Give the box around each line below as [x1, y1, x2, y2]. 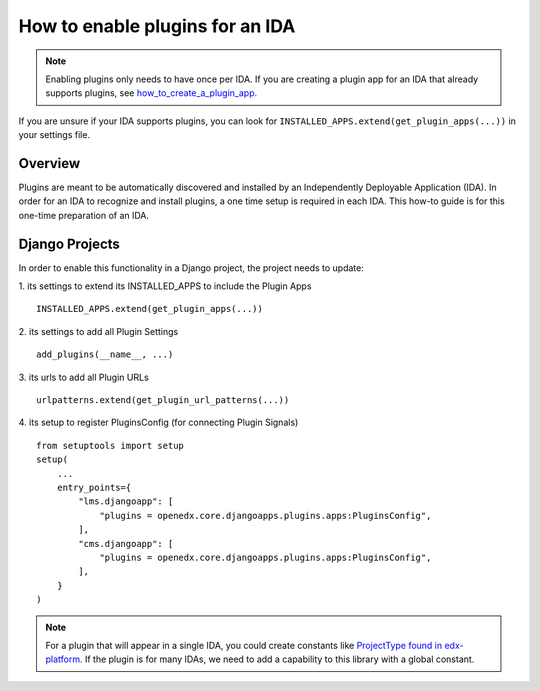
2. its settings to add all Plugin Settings [18, 325, 179, 337]
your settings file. [18, 129, 90, 141]
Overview [18, 155, 81, 172]
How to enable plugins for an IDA [18, 15, 296, 37]
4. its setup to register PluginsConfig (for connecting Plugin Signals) [18, 416, 299, 429]
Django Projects [18, 235, 120, 252]
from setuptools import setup [36, 440, 185, 451]
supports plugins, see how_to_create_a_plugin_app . [45, 87, 258, 99]
